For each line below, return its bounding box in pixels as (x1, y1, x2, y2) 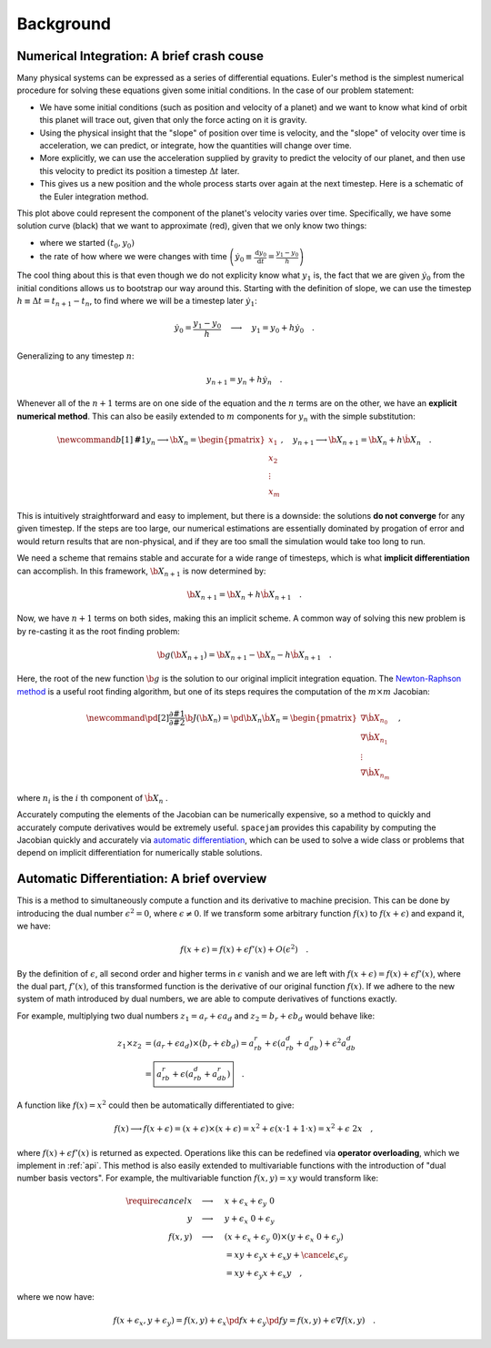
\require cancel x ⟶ (125, 1195, 214, 1206)
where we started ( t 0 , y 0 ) (39, 237, 135, 250)
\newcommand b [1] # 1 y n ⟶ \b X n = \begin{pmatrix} (56, 434, 266, 447)
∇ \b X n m (360, 767, 390, 781)
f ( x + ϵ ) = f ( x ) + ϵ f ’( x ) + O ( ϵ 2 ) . (180, 943, 309, 955)
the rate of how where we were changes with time (39, 251, 227, 262)
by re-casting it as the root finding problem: (16, 625, 181, 636)
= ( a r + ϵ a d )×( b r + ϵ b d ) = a (145, 1038, 255, 1050)
